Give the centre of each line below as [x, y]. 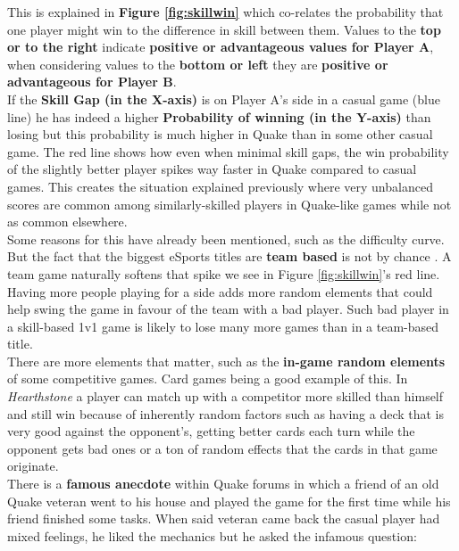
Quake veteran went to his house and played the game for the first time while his [229, 501]
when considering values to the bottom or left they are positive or [198, 64]
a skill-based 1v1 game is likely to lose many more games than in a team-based [223, 326]
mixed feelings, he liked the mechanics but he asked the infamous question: [212, 535]
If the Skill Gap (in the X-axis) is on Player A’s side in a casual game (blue [224, 99]
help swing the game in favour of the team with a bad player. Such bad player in [228, 309]
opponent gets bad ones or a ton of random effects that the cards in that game [222, 448]
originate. [33, 466]
